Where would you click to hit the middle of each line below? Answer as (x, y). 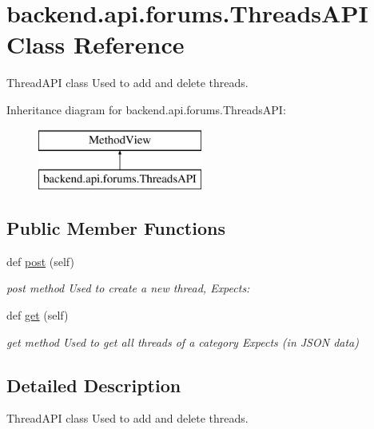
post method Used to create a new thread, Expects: (128, 288)
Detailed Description (94, 385)
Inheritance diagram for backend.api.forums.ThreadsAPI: (146, 109)
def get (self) (38, 315)
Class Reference (95, 44)
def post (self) (40, 261)
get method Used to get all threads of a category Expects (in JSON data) (183, 342)
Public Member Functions (116, 228)
